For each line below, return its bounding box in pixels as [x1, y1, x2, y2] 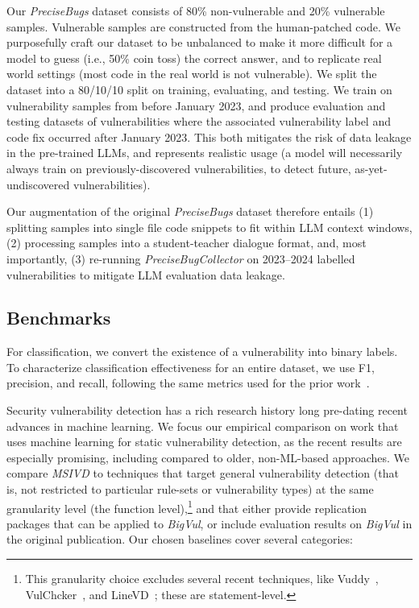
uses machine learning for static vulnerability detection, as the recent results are [6, 433, 402, 450]
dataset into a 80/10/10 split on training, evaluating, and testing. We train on [6, 81, 392, 97]
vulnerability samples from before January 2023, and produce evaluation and [6, 97, 386, 114]
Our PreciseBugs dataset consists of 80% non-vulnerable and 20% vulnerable [6, 2, 385, 19]
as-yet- [355, 159, 388, 176]
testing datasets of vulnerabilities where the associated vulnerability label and [6, 113, 391, 130]
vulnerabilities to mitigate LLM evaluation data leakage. [6, 266, 285, 283]
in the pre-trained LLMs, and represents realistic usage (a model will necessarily [6, 144, 403, 161]
